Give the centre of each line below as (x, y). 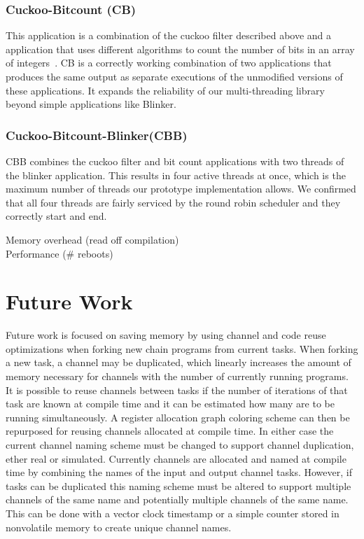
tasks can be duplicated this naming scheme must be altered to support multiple (178, 485)
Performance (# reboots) (59, 253)
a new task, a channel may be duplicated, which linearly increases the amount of (178, 362)
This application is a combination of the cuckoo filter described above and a (169, 35)
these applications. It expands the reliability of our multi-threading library (165, 90)
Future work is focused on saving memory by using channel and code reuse (166, 335)
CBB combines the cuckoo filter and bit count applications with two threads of (175, 161)
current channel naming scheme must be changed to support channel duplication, (180, 445)
